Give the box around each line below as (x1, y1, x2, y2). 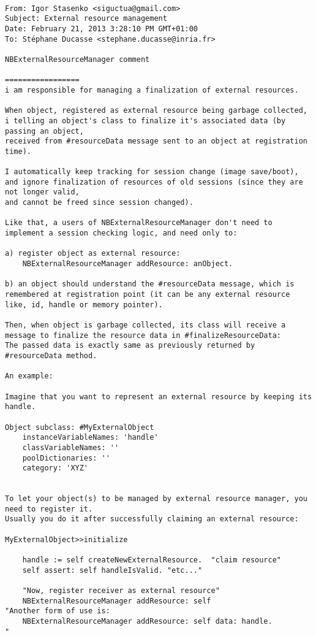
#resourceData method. (5, 351, 97, 360)
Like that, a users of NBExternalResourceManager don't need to (5, 218, 273, 228)
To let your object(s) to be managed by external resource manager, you (5, 494, 307, 504)
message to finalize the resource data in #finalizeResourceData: (5, 331, 282, 340)
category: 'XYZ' (22, 464, 89, 473)
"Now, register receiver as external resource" (22, 586, 220, 596)
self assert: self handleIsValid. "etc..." (22, 565, 203, 575)
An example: (5, 372, 53, 381)
